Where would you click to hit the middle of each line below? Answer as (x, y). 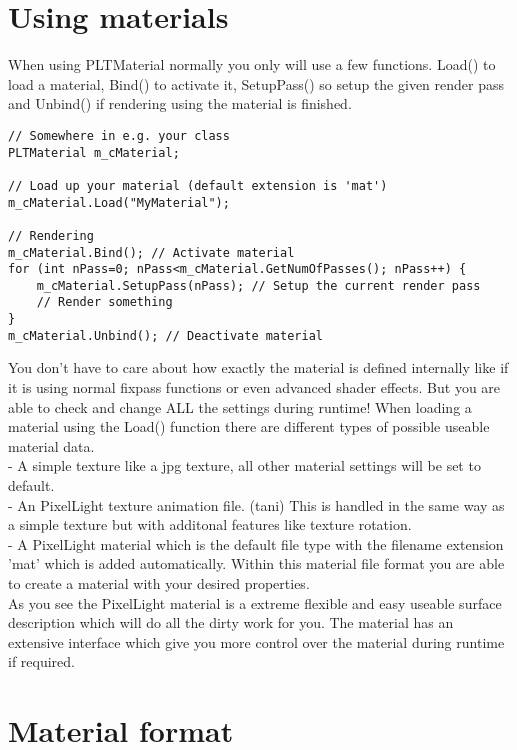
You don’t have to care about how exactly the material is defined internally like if (258, 367)
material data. (51, 445)
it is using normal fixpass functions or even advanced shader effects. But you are (254, 387)
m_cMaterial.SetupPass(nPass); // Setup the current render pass (258, 285)
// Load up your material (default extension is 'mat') (198, 185)
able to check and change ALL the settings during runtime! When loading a (240, 406)
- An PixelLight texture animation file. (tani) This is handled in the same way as (256, 504)
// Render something (104, 302)
